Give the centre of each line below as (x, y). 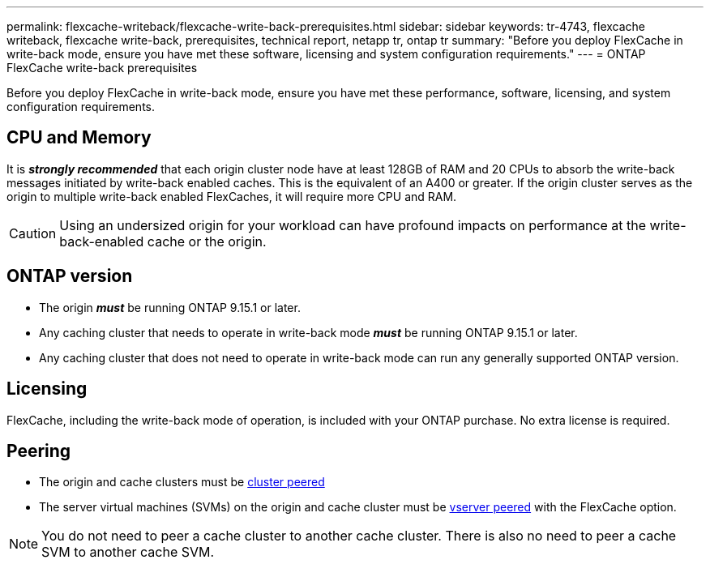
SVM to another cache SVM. (128, 552)
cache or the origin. (207, 241)
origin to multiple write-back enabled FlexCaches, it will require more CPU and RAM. (232, 196)
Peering (39, 451)
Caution (33, 233)
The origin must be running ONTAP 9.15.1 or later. (170, 307)
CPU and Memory (79, 138)
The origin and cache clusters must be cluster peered (182, 482)
